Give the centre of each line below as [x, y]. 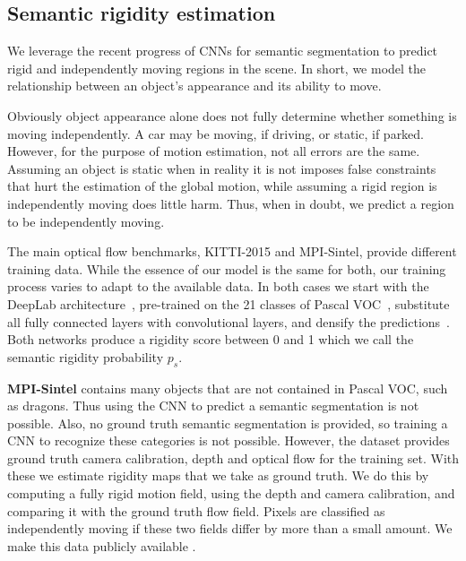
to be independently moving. [86, 221]
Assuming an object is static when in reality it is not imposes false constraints [222, 168]
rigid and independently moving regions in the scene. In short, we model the [217, 68]
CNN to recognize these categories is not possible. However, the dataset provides [229, 440]
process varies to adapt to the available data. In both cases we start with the [218, 286]
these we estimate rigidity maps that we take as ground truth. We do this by [218, 475]
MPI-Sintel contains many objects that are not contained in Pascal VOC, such [228, 388]
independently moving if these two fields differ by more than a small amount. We [230, 528]
